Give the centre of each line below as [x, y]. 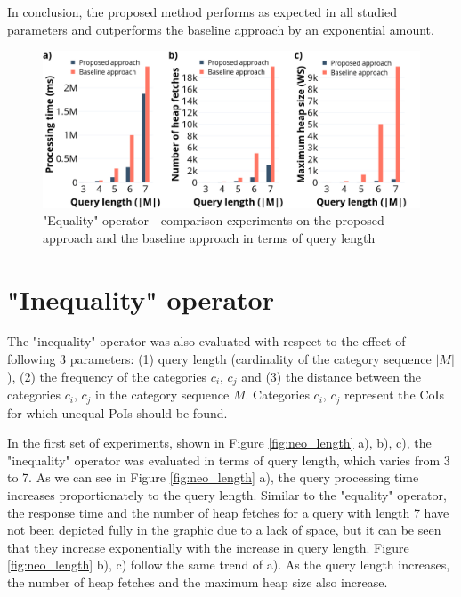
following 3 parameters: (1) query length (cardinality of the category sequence [219, 359]
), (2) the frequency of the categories [107, 376]
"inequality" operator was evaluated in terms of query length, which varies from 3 [229, 460]
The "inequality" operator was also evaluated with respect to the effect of [206, 341]
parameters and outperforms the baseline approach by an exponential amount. [221, 29]
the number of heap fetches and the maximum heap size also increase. [198, 581]
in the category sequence [162, 395]
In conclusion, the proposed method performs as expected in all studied [202, 12]
